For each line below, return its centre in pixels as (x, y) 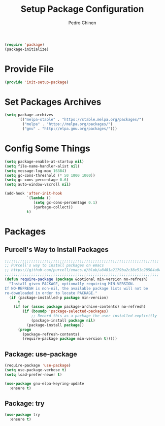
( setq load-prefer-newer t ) (33, 375)
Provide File (29, 69)
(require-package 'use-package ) (38, 365)
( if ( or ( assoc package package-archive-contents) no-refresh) (80, 307)
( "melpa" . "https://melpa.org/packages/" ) (67, 124)
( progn (24, 329)
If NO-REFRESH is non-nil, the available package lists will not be (76, 288)
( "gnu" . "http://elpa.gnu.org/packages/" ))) (70, 129)
